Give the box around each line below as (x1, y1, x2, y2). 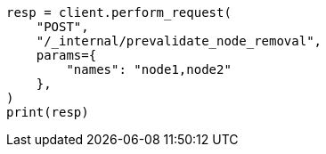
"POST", (36, 20, 89, 34)
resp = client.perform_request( (6, 5, 232, 20)
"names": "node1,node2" (66, 62, 232, 77)
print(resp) (6, 105, 89, 119)
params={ (36, 48, 97, 62)
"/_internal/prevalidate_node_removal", (36, 34, 322, 48)
